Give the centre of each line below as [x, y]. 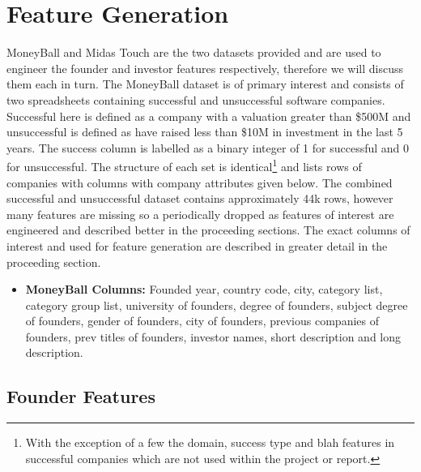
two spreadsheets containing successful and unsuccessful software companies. [196, 99]
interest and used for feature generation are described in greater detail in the [197, 245]
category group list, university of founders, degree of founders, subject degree [217, 305]
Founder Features [81, 396]
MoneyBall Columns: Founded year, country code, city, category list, [204, 289]
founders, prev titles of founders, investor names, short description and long [213, 336]
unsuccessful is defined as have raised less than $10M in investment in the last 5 [205, 132]
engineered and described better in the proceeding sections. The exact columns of [208, 230]
